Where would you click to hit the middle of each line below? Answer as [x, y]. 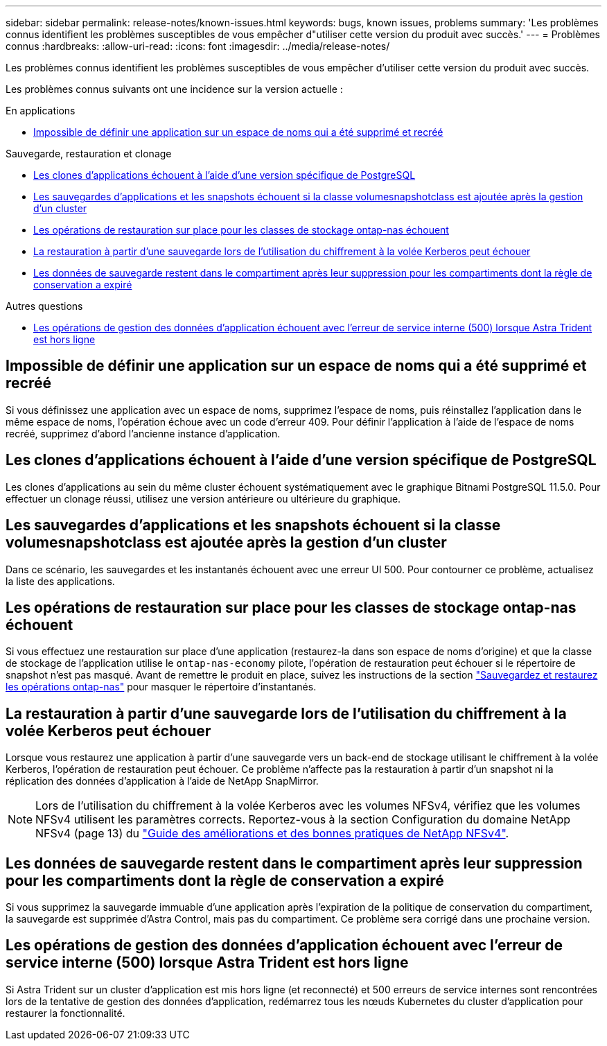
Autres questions [44, 306]
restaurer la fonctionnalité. [65, 1013]
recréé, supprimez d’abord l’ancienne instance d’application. [143, 433]
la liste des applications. [60, 581]
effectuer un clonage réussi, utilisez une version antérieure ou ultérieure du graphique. [203, 498]
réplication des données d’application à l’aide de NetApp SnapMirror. [162, 781]
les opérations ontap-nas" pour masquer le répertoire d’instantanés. [161, 687]
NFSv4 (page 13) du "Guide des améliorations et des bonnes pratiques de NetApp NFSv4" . [272, 834]
